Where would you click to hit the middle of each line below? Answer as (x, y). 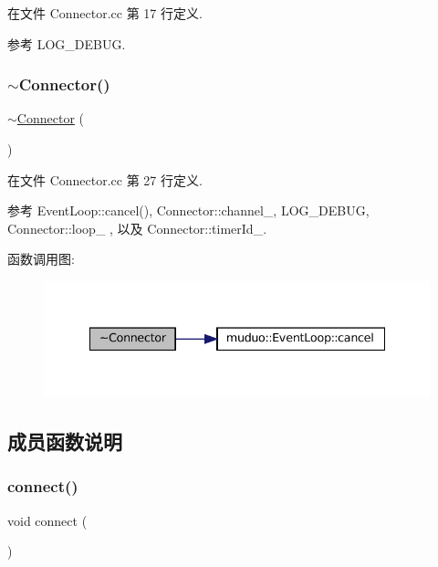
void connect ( (47, 520)
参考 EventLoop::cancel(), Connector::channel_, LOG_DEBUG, (188, 210)
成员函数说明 (65, 441)
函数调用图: (41, 259)
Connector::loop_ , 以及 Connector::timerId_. (137, 228)
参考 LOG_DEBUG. (67, 43)
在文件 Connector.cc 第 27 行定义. (105, 179)
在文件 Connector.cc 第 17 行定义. (105, 13)
